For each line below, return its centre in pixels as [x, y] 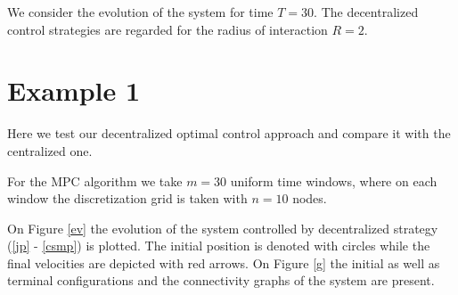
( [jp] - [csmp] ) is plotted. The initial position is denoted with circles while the [219, 246]
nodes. [310, 198]
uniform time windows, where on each [334, 180]
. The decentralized [366, 12]
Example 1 [74, 90]
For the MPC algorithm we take [95, 180]
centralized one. [50, 150]
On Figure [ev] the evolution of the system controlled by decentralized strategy [223, 228]
